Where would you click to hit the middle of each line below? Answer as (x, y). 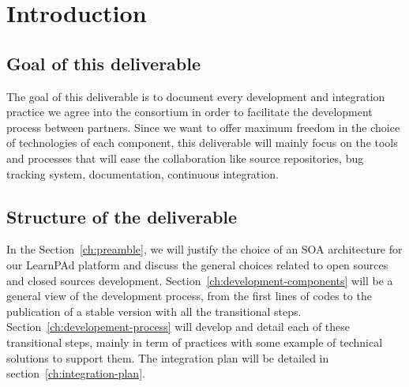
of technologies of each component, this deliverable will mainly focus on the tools (202, 143)
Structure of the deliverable (122, 216)
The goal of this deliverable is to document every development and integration (196, 96)
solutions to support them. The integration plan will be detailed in (168, 357)
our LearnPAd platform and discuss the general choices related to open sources (197, 264)
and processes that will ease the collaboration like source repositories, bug (185, 158)
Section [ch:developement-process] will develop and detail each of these (178, 327)
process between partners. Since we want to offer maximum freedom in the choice (203, 127)
